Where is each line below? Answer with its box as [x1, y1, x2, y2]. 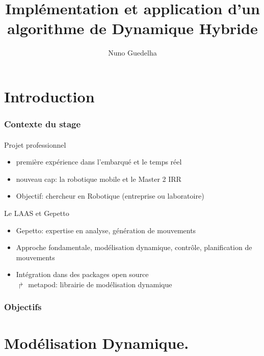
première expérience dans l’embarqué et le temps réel [16, 156, 182, 167]
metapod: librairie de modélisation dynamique [28, 279, 172, 289]
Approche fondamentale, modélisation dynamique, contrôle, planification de [16, 242, 252, 253]
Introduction [4, 86, 95, 106]
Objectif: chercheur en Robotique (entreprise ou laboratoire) [16, 190, 204, 201]
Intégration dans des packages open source [16, 269, 149, 280]
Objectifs [4, 300, 42, 313]
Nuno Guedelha [108, 47, 157, 58]
